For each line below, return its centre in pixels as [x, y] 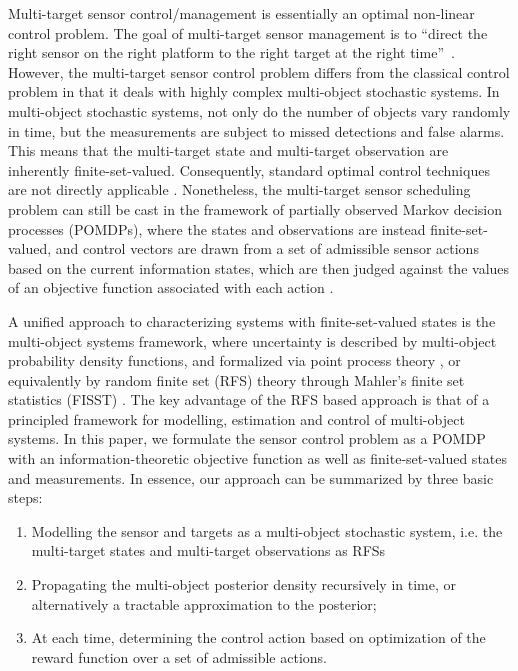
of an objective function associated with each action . [171, 287]
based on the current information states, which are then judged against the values [259, 267]
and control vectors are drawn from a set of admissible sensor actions [267, 248]
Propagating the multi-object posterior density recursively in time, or [243, 584]
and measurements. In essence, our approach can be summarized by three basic [251, 477]
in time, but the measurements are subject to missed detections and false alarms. [256, 130]
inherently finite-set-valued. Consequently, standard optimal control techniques [249, 169]
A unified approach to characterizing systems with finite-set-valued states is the [252, 320]
